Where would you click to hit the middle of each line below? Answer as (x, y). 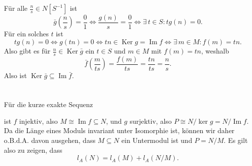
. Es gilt (236, 140)
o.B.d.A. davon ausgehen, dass (50, 140)
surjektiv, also (151, 121)
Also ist (16, 75)
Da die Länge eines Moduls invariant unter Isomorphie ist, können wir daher (119, 130)
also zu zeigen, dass (33, 150)
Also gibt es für (27, 51)
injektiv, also (39, 121)
